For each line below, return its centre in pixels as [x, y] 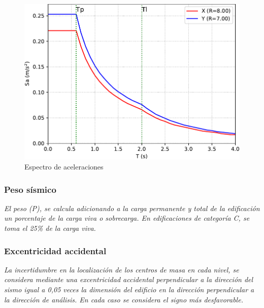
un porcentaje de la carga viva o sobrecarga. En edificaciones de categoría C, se [127, 218]
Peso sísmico [30, 189]
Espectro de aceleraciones [64, 167]
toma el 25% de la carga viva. [50, 228]
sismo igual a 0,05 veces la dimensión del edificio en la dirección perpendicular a [129, 289]
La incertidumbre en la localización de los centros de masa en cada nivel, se [122, 269]
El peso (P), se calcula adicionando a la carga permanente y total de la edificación [132, 208]
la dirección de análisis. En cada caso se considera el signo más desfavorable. [124, 299]
